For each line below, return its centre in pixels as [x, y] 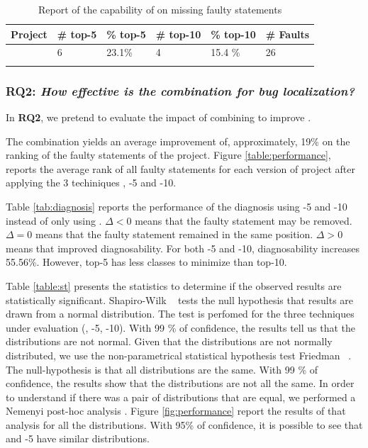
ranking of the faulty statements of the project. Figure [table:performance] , [168, 155]
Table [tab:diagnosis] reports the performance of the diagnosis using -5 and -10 [177, 206]
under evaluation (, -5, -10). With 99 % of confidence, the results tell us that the [181, 327]
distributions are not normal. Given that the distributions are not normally [169, 341]
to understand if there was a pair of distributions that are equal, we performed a [181, 397]
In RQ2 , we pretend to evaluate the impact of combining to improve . [158, 117]
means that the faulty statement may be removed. [244, 220]
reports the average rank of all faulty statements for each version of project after [180, 168]
